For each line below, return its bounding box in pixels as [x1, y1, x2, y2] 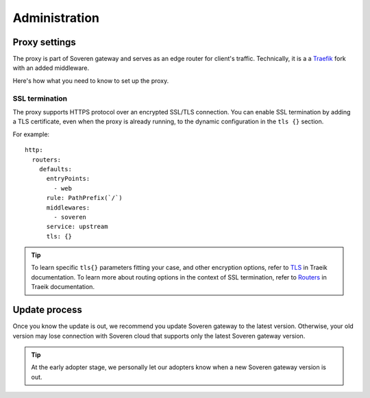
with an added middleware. [12, 64, 90, 72]
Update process [12, 304, 82, 316]
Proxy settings [12, 36, 77, 48]
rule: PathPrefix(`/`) [46, 194, 123, 202]
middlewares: [46, 203, 90, 212]
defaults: [38, 165, 72, 173]
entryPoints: [46, 175, 90, 183]
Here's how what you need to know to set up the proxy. [12, 76, 169, 85]
